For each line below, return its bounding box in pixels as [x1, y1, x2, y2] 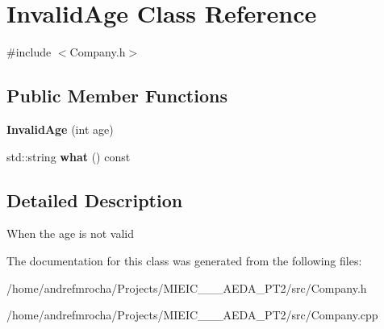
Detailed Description [6, 187, 183, 212]
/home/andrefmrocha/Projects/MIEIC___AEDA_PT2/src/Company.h [6, 279, 367, 296]
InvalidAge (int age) [6, 120, 114, 137]
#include [6, 44, 52, 60]
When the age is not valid [6, 225, 134, 242]
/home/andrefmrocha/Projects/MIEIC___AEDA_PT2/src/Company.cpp [6, 306, 378, 323]
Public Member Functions [6, 83, 227, 108]
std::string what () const [6, 148, 131, 164]
